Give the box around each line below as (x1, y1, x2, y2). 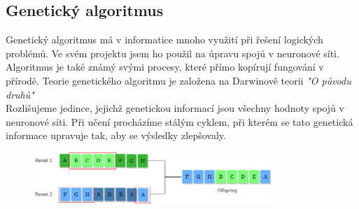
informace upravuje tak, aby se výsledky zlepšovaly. (6, 128, 226, 143)
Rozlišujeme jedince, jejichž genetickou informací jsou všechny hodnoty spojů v (6, 101, 344, 115)
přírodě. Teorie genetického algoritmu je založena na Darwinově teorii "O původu (6, 73, 351, 87)
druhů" (6, 87, 34, 101)
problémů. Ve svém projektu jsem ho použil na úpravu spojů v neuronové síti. (6, 45, 339, 60)
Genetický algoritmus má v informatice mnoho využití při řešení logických (6, 32, 323, 47)
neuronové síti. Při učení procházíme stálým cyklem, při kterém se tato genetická (6, 114, 353, 129)
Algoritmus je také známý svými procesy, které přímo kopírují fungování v (6, 59, 324, 74)
